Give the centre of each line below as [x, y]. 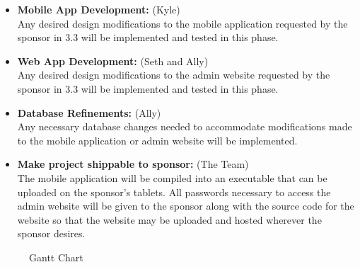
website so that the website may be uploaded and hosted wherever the [169, 219]
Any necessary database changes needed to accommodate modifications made [185, 126]
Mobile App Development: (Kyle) [99, 9]
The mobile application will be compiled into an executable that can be [172, 177]
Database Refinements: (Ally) [89, 112]
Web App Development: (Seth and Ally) [113, 61]
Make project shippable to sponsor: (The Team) [133, 164]
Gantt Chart [56, 257]
